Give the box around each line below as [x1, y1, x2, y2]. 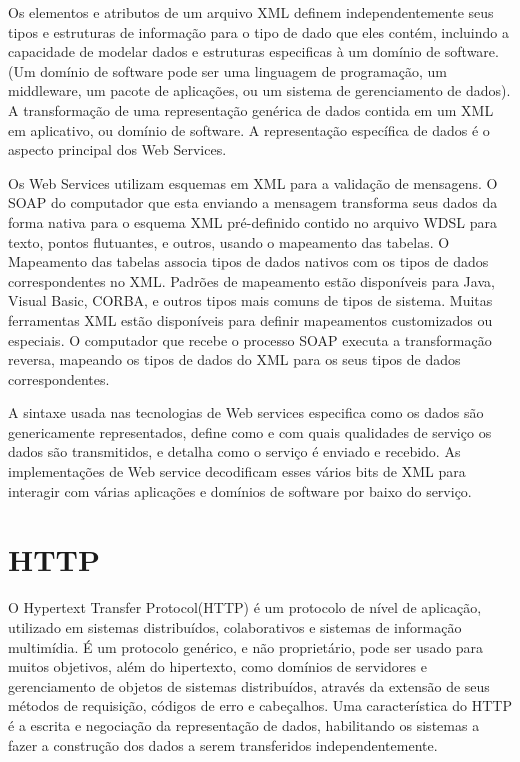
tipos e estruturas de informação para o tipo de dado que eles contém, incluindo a [8, 21, 509, 42]
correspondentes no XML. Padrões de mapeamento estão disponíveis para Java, [8, 270, 495, 291]
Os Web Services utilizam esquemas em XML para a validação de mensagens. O [8, 172, 498, 193]
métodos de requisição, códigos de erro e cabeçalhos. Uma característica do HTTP [8, 695, 512, 716]
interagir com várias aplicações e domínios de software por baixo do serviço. [8, 480, 472, 501]
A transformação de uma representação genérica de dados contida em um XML [8, 99, 494, 120]
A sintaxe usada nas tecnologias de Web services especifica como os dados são [8, 402, 484, 423]
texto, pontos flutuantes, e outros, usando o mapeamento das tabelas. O [8, 231, 450, 252]
